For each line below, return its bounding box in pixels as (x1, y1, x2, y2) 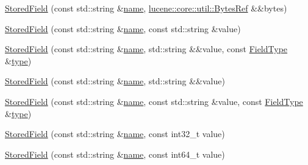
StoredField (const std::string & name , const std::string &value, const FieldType (5, 95, 303, 107)
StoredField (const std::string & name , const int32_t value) (5, 127, 225, 140)
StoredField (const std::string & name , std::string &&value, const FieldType (5, 42, 288, 55)
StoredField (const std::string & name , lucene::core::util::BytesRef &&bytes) (5, 2, 287, 14)
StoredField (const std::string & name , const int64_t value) (5, 147, 225, 160)
